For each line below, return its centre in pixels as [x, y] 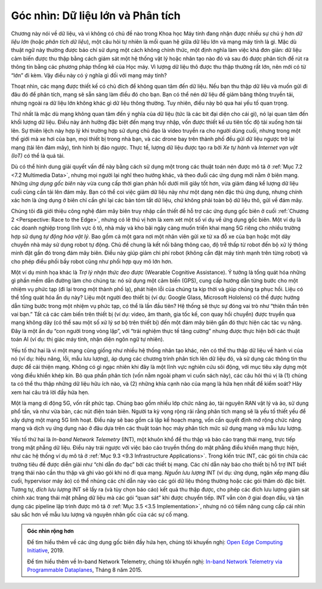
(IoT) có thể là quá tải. [38, 156]
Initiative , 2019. [46, 551]
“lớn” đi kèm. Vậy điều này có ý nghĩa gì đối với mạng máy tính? [89, 75]
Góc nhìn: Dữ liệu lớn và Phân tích [96, 16]
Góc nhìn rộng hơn [50, 531]
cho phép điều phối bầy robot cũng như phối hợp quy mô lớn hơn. [92, 261]
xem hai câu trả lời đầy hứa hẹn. [50, 392]
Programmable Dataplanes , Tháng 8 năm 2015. [85, 570]
